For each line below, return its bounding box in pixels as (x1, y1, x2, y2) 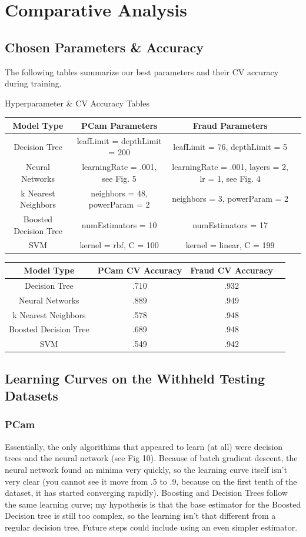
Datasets (5, 386, 58, 405)
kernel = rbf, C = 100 (79, 239, 159, 251)
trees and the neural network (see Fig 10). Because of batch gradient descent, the (5, 452, 298, 464)
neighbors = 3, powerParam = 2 (172, 192, 289, 205)
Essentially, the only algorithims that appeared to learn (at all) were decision (5, 440, 283, 452)
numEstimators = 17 (192, 218, 268, 231)
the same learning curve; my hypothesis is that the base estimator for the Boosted (5, 498, 301, 510)
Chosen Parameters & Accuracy (5, 38, 204, 56)
